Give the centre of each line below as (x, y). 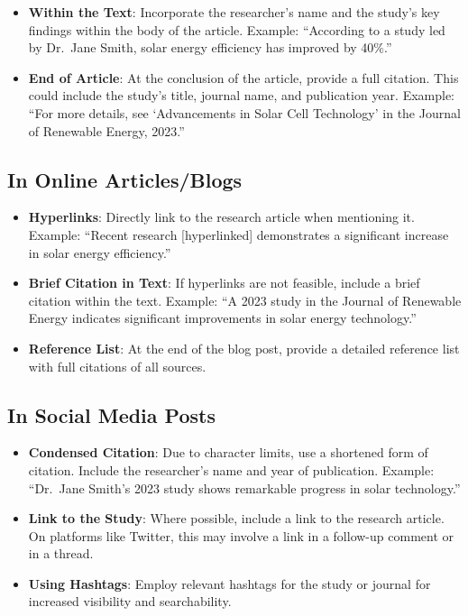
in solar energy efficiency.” (100, 252)
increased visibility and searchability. (130, 601)
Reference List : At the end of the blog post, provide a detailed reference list (244, 348)
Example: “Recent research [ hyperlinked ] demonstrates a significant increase (239, 234)
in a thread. (61, 553)
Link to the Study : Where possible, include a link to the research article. (236, 518)
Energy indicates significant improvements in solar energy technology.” (222, 318)
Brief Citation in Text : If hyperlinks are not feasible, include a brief (224, 283)
